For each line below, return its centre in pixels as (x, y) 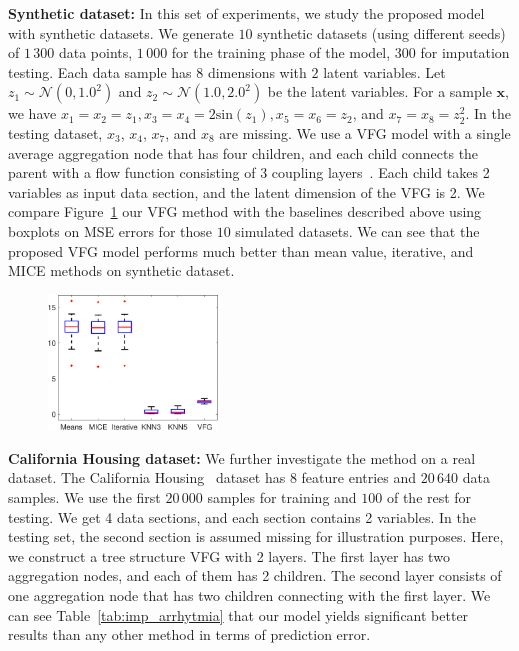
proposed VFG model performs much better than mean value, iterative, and (241, 250)
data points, (95, 52)
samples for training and (282, 496)
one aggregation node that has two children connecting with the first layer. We (249, 594)
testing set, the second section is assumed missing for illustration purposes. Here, (256, 536)
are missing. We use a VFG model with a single (365, 132)
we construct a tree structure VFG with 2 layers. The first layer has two (229, 555)
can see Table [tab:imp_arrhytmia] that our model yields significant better (238, 614)
